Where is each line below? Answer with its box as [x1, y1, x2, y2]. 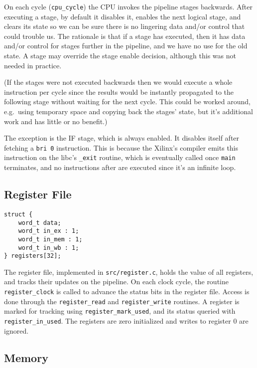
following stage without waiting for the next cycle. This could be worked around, [4, 96, 251, 107]
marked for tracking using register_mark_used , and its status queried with [4, 306, 236, 316]
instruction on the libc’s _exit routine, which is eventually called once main [4, 152, 236, 163]
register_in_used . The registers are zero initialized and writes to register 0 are [4, 316, 249, 326]
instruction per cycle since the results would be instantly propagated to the [4, 86, 234, 97]
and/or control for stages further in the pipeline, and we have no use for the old [4, 40, 248, 51]
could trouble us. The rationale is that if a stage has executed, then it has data [4, 30, 246, 41]
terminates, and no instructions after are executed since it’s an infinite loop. [4, 162, 236, 173]
